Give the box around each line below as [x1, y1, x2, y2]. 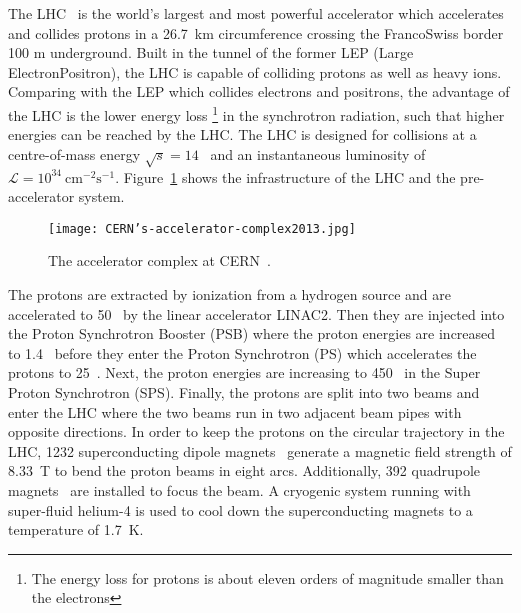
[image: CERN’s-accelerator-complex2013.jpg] [48, 221, 356, 236]
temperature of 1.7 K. [8, 519, 144, 540]
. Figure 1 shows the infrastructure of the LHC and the [115, 166, 456, 187]
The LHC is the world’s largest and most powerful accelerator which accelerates [8, 3, 504, 23]
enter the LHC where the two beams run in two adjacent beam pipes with [8, 401, 462, 422]
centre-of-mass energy [8, 143, 141, 164]
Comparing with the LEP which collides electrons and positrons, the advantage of [8, 81, 510, 102]
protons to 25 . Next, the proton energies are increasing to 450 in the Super [8, 362, 481, 383]
